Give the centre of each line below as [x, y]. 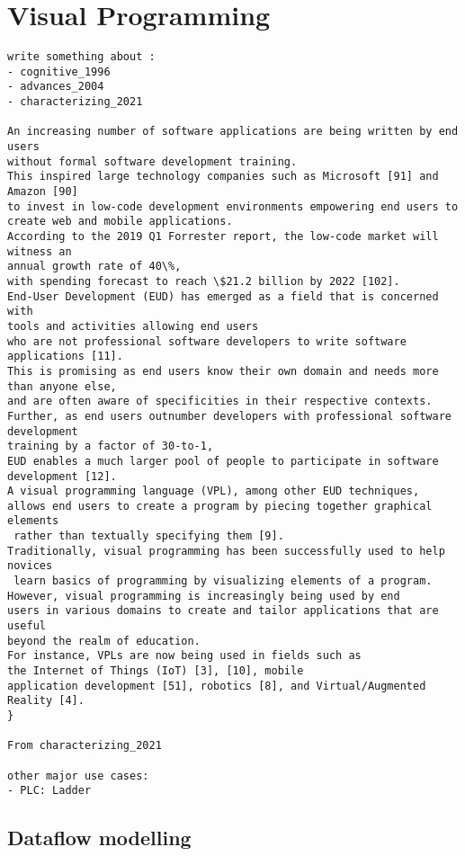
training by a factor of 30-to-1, [111, 446]
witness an [40, 251]
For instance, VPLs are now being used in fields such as [184, 656]
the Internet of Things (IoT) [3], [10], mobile [156, 671]
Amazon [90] [43, 192]
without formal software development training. [152, 161]
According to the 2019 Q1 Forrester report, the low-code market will [223, 236]
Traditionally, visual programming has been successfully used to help [226, 551]
